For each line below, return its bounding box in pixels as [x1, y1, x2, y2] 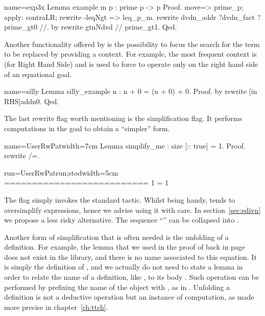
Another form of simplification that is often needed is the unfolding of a [4, 231, 229, 242]
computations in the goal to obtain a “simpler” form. [4, 123, 170, 133]
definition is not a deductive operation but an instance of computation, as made [4, 291, 254, 302]
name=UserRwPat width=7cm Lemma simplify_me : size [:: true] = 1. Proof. [4, 140, 246, 151]
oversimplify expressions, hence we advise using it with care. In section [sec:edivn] [4, 204, 261, 215]
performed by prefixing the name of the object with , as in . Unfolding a [4, 281, 230, 292]
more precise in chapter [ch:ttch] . [4, 301, 108, 312]
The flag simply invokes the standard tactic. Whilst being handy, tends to [4, 194, 235, 205]
